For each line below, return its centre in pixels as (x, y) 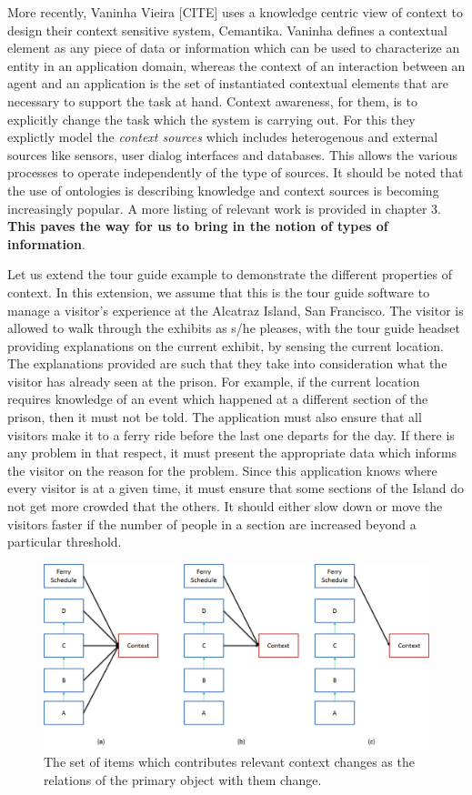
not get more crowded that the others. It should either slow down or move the (225, 506)
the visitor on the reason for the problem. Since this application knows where (222, 470)
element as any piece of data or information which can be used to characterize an (234, 48)
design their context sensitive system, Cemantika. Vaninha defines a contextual (227, 30)
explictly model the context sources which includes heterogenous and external (223, 137)
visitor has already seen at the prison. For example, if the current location (214, 381)
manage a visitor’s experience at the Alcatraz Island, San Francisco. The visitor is (236, 310)
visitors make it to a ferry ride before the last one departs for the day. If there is (231, 434)
